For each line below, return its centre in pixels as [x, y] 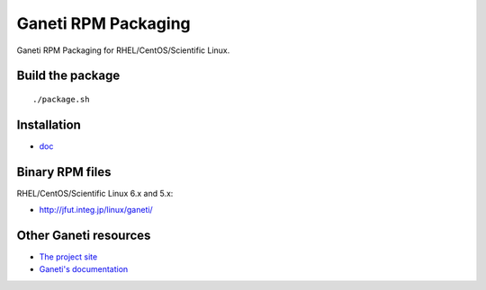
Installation [49, 124]
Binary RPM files [64, 172]
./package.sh [61, 99]
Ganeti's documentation [84, 269]
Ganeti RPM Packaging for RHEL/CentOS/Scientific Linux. [123, 50]
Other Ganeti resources [84, 235]
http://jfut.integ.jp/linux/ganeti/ [96, 210]
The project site [68, 257]
